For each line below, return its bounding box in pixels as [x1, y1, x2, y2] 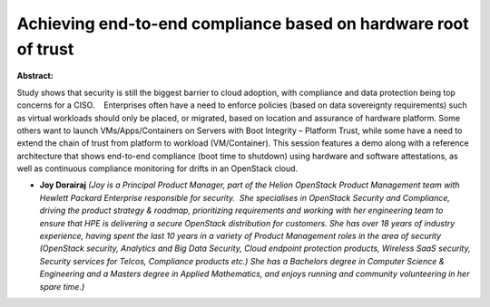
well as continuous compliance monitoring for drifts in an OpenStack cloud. [16, 163, 299, 174]
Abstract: [16, 71, 54, 82]
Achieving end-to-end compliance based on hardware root [16, 14, 469, 34]
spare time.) [39, 281, 85, 292]
